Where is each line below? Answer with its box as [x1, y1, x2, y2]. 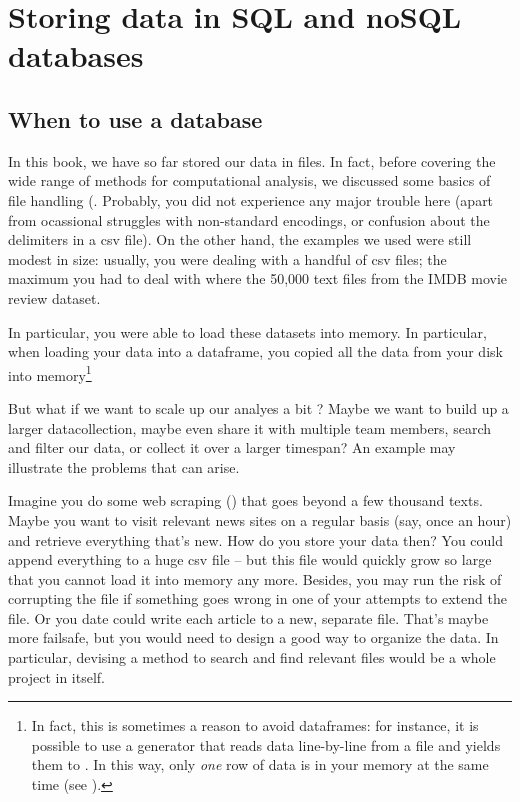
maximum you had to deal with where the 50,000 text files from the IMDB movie [8, 268, 508, 289]
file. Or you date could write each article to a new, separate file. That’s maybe [8, 607, 489, 628]
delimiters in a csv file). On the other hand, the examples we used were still [8, 229, 472, 250]
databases [8, 35, 144, 76]
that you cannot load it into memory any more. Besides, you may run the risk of [8, 568, 502, 589]
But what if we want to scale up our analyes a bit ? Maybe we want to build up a [8, 397, 509, 418]
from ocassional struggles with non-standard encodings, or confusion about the [8, 209, 490, 230]
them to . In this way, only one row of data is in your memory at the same [31, 754, 489, 775]
